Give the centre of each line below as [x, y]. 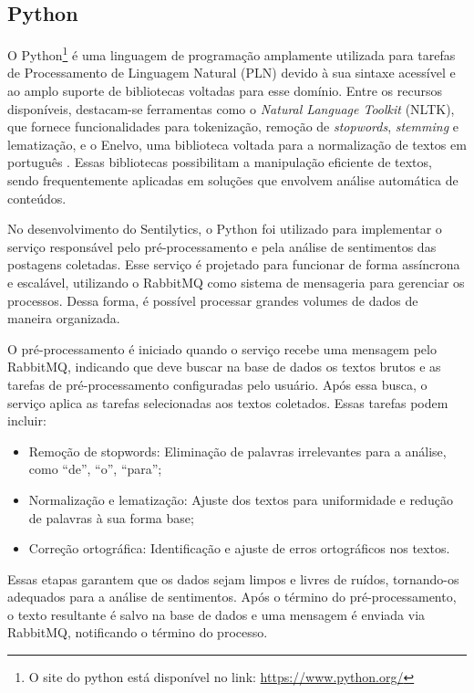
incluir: [27, 420]
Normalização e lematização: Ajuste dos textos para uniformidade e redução [241, 499]
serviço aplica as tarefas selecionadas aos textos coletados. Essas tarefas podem [228, 402]
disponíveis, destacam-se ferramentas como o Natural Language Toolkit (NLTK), [231, 108]
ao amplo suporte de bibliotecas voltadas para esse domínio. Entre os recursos [225, 91]
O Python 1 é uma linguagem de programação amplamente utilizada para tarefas [232, 53]
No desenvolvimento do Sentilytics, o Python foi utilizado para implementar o [225, 229]
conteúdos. [37, 198]
